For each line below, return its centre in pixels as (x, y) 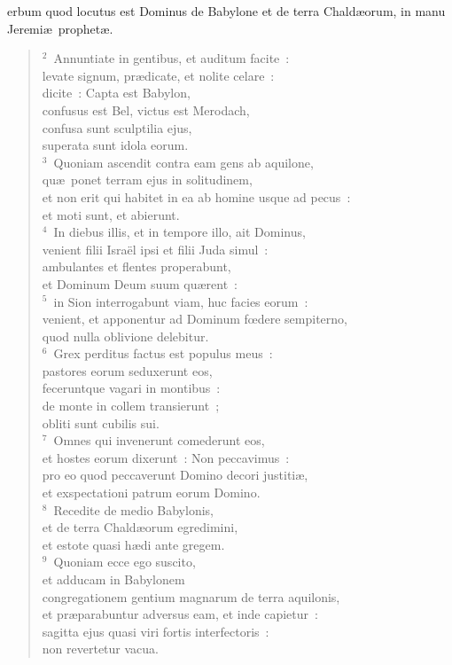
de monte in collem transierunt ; (131, 406)
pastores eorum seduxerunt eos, (127, 370)
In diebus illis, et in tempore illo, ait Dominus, (179, 232)
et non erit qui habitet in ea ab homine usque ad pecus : (196, 196)
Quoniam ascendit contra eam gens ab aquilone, (183, 162)
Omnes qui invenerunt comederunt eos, (159, 440)
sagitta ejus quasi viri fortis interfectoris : (156, 631)
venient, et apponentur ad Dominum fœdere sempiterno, (195, 319)
